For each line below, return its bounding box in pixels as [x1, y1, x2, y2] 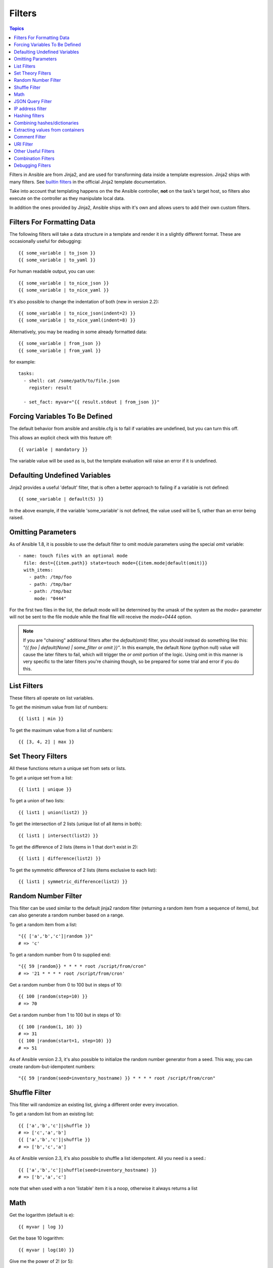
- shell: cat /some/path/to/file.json [23, 378, 120, 383]
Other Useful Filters [14, 148, 55, 154]
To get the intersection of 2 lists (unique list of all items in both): [9, 821, 143, 827]
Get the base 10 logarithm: [9, 1235, 64, 1241]
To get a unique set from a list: [9, 774, 73, 781]
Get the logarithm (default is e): [9, 1212, 74, 1218]
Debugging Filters [14, 162, 51, 168]
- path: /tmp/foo [28, 574, 72, 580]
